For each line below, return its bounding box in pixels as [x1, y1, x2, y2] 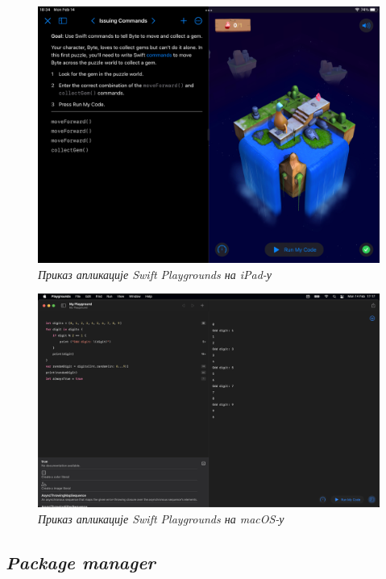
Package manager [6, 549, 156, 574]
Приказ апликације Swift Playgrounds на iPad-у [38, 265, 272, 282]
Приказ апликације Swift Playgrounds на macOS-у [38, 510, 284, 527]
